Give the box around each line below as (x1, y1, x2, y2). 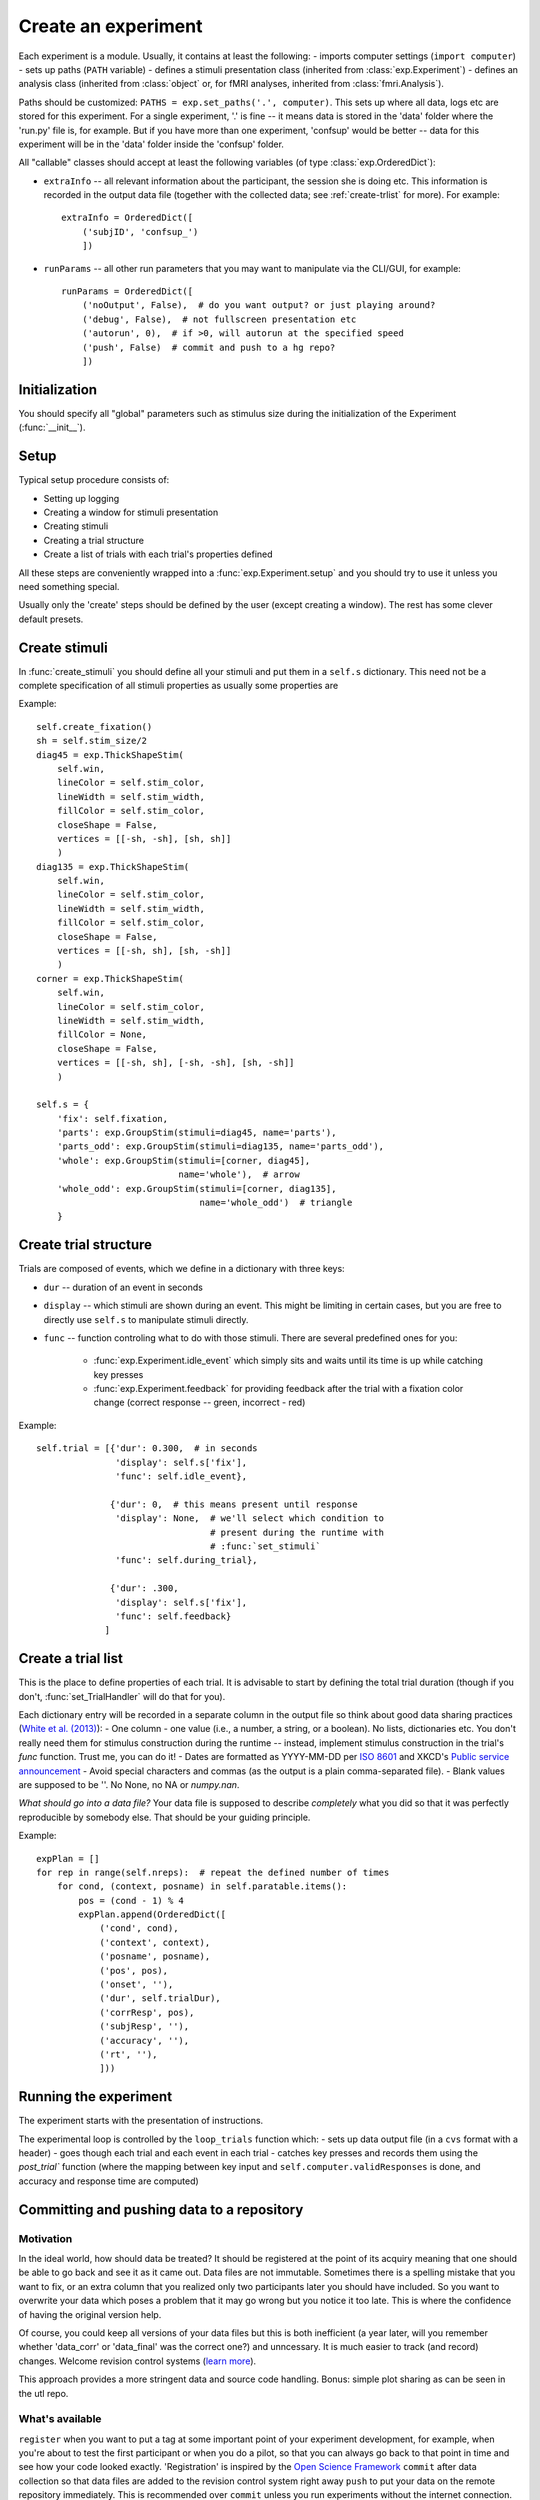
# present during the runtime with (210, 1526, 385, 1538)
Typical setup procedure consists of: (18, 474, 170, 486)
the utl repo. (18, 2387, 69, 2399)
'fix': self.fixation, (56, 1113, 169, 1124)
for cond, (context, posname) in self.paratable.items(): (56, 1881, 348, 1892)
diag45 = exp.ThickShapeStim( (36, 749, 185, 760)
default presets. (18, 613, 84, 625)
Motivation (18, 2231, 73, 2245)
